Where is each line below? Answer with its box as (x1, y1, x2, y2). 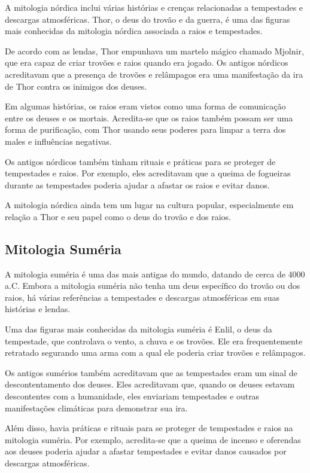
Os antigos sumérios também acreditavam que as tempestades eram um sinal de (5, 366, 297, 379)
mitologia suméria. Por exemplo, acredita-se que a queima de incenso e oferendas (5, 433, 301, 445)
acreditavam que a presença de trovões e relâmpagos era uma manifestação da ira (5, 68, 303, 80)
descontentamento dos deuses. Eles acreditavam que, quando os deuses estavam (5, 378, 295, 390)
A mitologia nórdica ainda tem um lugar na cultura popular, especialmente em (5, 199, 294, 211)
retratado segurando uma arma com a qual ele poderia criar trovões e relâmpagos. (5, 346, 306, 359)
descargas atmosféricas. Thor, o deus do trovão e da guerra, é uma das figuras (5, 13, 290, 25)
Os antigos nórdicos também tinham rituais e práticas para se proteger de (5, 155, 276, 167)
